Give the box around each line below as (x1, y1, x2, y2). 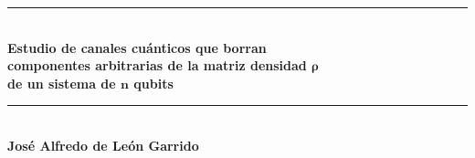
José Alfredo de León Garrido (7, 135, 199, 154)
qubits (133, 73, 174, 92)
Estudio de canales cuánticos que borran (7, 37, 267, 57)
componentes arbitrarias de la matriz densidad (7, 56, 307, 75)
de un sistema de (7, 73, 116, 92)
